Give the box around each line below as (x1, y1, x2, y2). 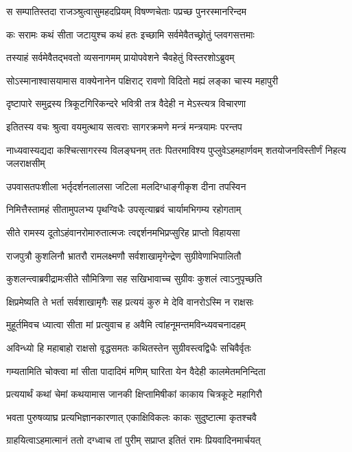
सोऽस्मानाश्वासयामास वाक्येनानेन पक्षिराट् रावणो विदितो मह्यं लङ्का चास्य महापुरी (6, 73, 279, 87)
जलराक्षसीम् (6, 156, 45, 170)
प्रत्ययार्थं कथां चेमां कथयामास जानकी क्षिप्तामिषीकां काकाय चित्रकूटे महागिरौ (6, 387, 262, 401)
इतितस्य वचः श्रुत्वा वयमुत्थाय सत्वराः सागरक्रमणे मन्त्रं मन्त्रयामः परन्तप (6, 119, 242, 133)
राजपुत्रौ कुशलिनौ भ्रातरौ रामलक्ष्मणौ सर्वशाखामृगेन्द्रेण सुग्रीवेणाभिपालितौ (6, 248, 242, 262)
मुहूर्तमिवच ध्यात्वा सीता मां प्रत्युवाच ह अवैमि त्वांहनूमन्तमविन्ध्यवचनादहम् (6, 317, 246, 332)
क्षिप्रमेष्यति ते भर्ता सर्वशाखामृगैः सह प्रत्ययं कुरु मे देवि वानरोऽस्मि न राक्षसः (6, 294, 254, 308)
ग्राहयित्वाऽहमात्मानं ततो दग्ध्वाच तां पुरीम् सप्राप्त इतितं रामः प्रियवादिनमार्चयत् (6, 433, 261, 447)
